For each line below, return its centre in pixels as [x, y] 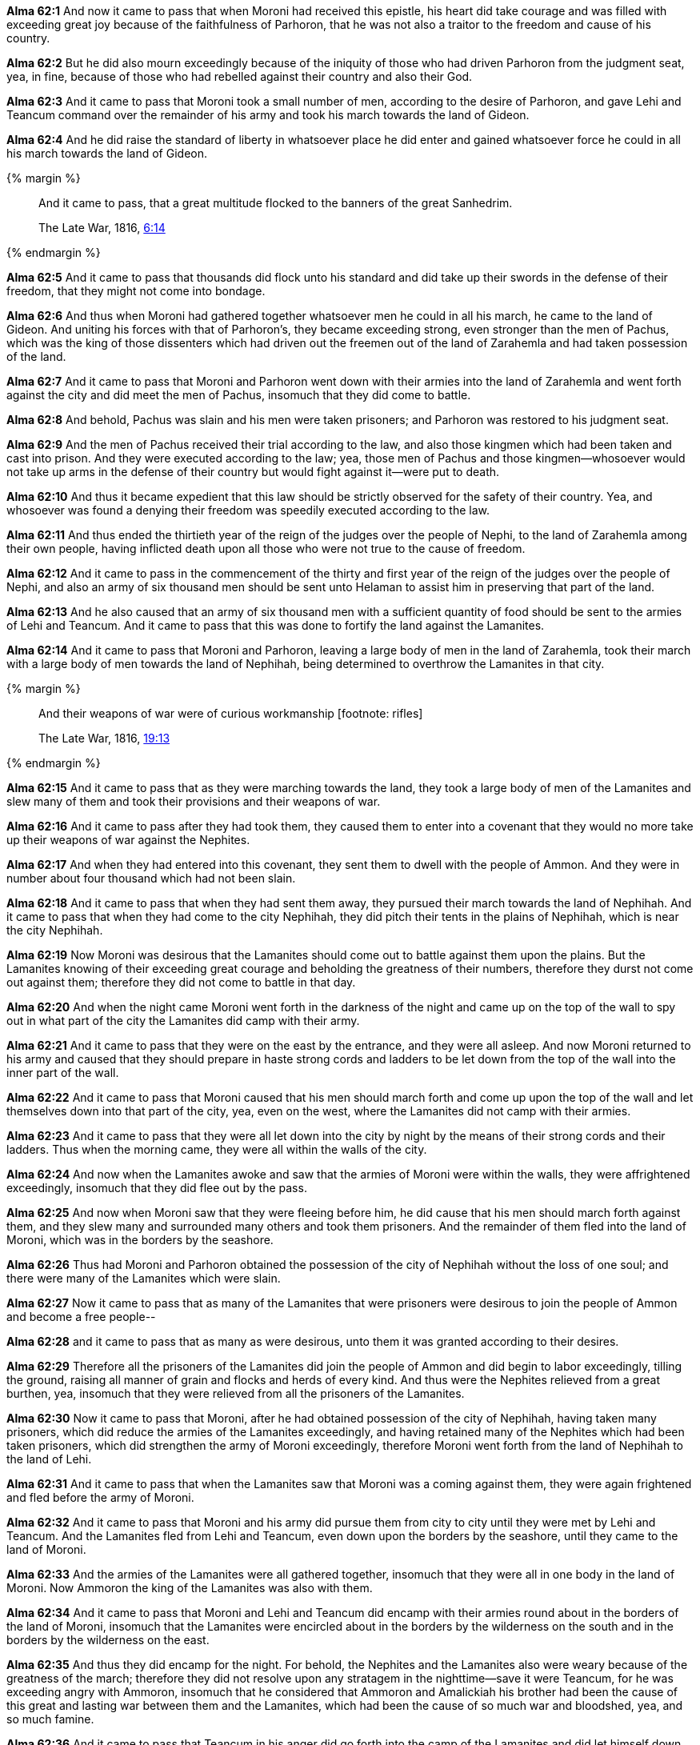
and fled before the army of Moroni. [100, 1497]
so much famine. [50, 1719]
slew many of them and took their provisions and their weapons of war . [194, 801]
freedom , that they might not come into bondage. [136, 291]
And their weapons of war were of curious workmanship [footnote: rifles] [231, 713]
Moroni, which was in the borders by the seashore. [140, 1240]
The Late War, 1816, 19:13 [104, 738]
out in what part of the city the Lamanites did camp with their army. [183, 1021]
